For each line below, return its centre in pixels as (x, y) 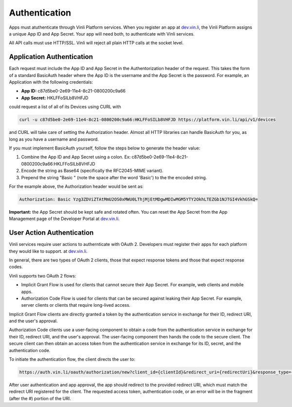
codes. (16, 267)
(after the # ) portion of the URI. (40, 398)
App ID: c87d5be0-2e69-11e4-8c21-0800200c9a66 (73, 91)
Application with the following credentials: (51, 82)
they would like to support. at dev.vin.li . (48, 251)
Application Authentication (51, 57)
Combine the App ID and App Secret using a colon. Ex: (76, 157)
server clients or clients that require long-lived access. (76, 305)
